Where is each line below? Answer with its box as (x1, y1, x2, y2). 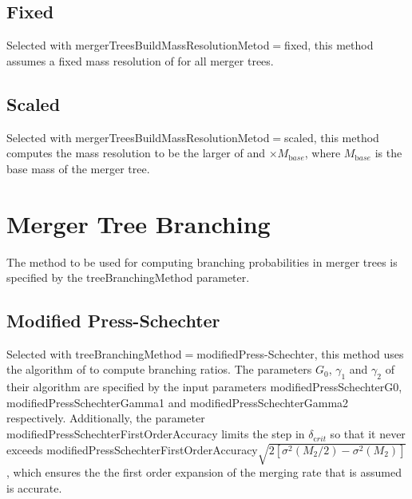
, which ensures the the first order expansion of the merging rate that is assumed (6, 464, 402, 481)
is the (374, 145, 402, 161)
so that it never (330, 426, 406, 442)
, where (304, 145, 341, 161)
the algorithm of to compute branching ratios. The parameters (6, 361, 312, 378)
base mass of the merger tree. (6, 160, 150, 176)
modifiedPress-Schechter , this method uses (196, 345, 404, 362)
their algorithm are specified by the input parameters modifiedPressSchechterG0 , (6, 378, 402, 395)
